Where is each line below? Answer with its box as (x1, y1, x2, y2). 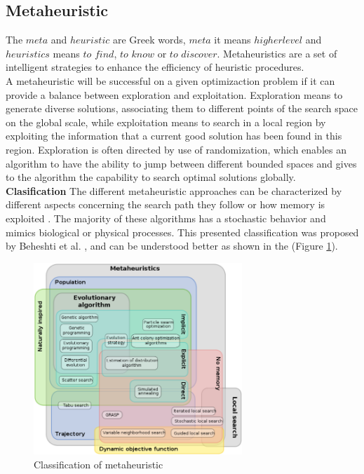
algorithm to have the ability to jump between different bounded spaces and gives (6, 156, 357, 170)
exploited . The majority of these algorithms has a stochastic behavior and (6, 210, 326, 225)
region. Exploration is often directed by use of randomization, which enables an (6, 142, 346, 156)
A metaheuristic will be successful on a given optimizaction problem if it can (6, 73, 335, 88)
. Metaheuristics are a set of (217, 46, 337, 60)
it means (214, 32, 251, 47)
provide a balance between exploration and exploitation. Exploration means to (6, 87, 343, 102)
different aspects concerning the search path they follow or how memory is (6, 197, 325, 212)
